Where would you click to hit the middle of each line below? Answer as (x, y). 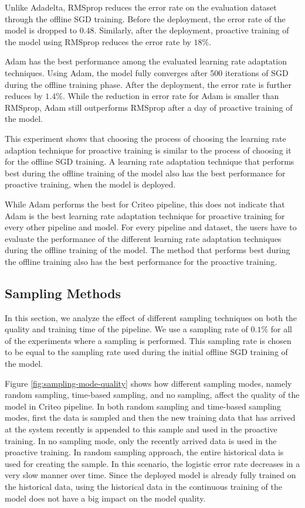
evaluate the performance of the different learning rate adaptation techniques (143, 238)
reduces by (24, 96)
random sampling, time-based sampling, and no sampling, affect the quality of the (152, 395)
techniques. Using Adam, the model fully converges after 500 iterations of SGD (147, 72)
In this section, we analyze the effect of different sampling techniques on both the (151, 317)
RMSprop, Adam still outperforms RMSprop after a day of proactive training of (149, 107)
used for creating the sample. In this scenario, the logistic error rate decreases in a (152, 463)
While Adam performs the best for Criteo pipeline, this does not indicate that (145, 204)
